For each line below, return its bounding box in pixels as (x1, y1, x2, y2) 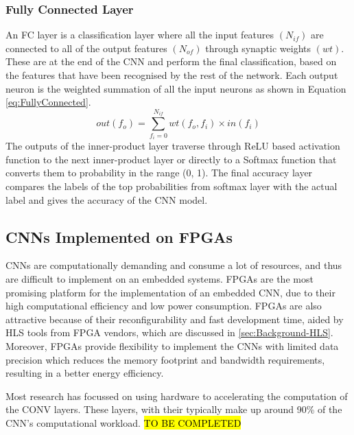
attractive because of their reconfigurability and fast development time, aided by (5, 311, 344, 326)
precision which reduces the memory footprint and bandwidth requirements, (5, 352, 325, 366)
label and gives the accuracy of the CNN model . (5, 192, 208, 207)
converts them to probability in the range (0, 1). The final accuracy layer (5, 165, 313, 180)
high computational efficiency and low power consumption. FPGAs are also (5, 298, 322, 313)
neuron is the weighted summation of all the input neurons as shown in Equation (5, 81, 346, 95)
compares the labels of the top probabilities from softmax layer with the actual (5, 178, 338, 193)
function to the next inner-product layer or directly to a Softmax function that (5, 152, 337, 166)
